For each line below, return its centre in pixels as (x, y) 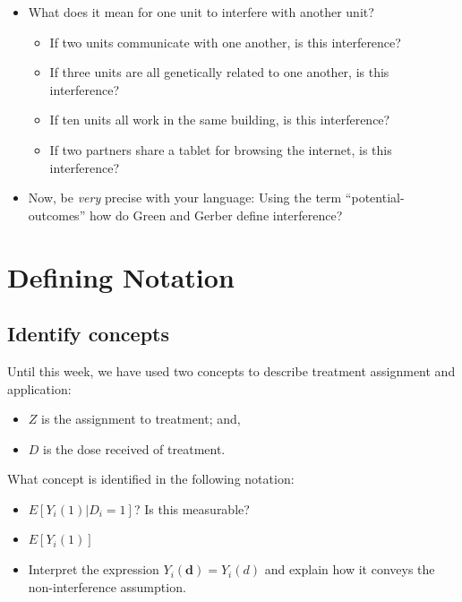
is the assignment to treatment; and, (141, 419)
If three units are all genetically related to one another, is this (219, 72)
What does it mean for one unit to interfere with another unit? (201, 12)
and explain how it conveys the (350, 569)
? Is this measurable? (192, 508)
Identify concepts (88, 334)
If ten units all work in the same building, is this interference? (220, 120)
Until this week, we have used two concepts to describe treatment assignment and (231, 370)
